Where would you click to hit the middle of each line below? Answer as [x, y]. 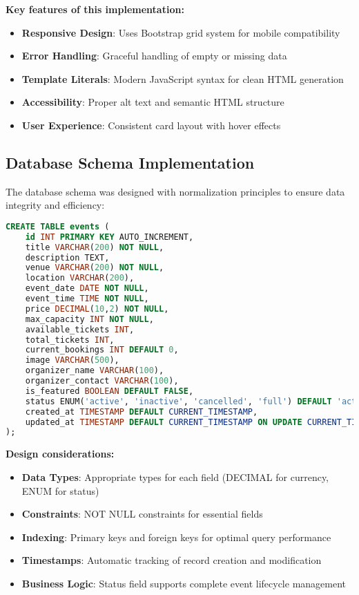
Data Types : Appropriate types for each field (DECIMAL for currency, [175, 476]
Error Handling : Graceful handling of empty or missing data [154, 56]
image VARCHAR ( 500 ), [72, 360]
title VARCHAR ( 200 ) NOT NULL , [95, 247]
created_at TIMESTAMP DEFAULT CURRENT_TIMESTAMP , [142, 412]
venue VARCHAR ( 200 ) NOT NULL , [95, 268]
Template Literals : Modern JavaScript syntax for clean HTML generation [183, 78]
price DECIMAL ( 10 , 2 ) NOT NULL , [97, 309]
